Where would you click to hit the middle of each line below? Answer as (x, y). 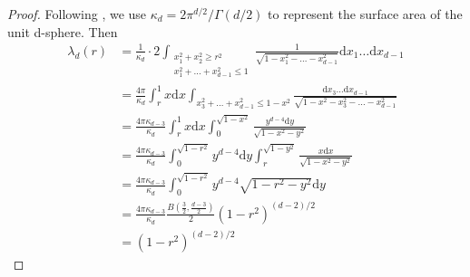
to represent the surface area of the (365, 14)
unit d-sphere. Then (63, 31)
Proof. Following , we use (77, 14)
